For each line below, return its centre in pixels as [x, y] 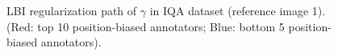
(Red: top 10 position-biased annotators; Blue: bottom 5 [146, 26]
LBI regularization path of [72, 10]
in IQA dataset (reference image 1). [238, 10]
